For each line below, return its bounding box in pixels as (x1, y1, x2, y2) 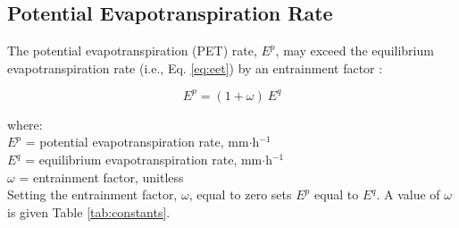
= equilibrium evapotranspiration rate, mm (25, 150, 263, 169)
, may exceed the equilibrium (275, 41, 434, 60)
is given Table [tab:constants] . (7, 202, 171, 221)
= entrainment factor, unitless (19, 167, 184, 186)
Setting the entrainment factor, (7, 185, 178, 204)
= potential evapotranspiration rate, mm (25, 132, 249, 151)
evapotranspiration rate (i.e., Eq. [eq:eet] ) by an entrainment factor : (7, 58, 383, 77)
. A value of (376, 185, 440, 204)
